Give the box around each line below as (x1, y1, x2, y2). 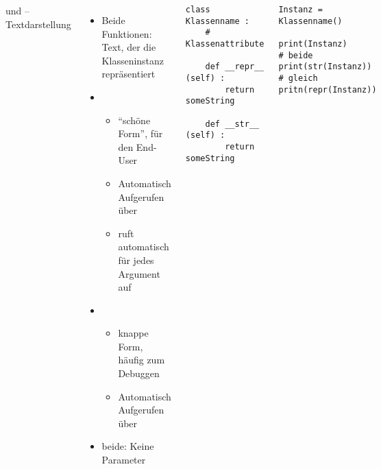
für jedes (118, 252, 154, 267)
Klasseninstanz (101, 53, 164, 67)
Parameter (101, 453, 146, 467)
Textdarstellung (5, 16, 71, 31)
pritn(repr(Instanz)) (278, 84, 377, 95)
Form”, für (118, 126, 163, 141)
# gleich (278, 73, 318, 83)
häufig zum (118, 352, 165, 367)
